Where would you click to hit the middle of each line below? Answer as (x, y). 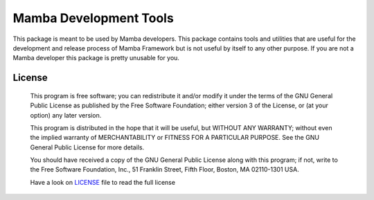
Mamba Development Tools (93, 18)
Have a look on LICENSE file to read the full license (103, 182)
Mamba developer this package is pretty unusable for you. (96, 58)
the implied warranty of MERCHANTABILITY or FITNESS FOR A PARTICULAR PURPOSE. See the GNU (175, 138)
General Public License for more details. (87, 147)
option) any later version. (66, 115)
